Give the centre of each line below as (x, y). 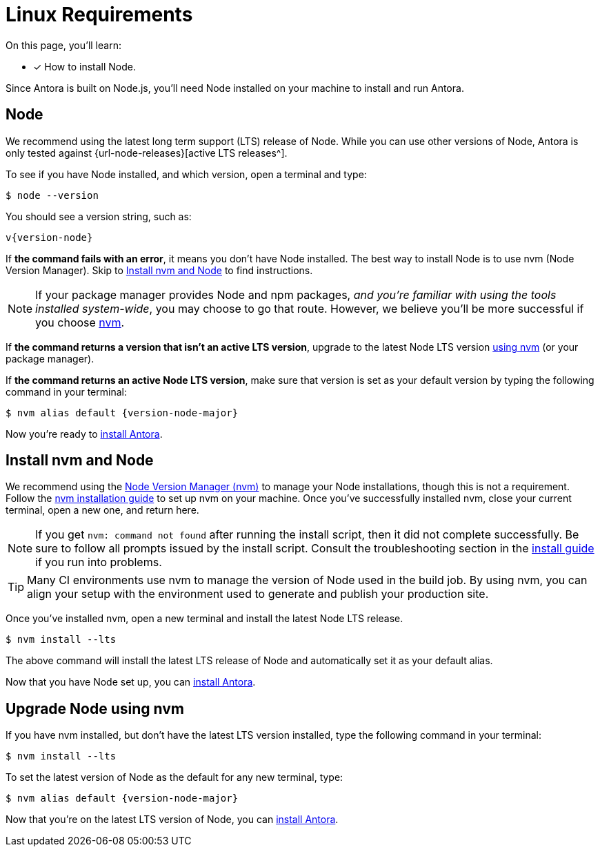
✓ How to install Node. (85, 66)
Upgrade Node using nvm (95, 708)
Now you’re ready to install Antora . (84, 434)
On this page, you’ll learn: (63, 45)
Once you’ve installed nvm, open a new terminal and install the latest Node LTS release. (204, 619)
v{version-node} (49, 237)
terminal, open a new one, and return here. (102, 510)
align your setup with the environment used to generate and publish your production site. (258, 594)
